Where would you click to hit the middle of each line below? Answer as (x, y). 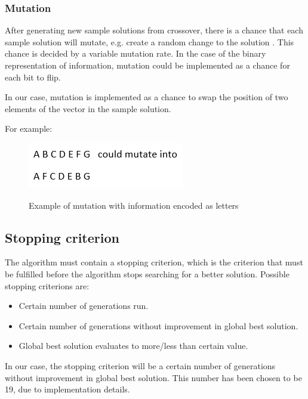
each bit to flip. (33, 77)
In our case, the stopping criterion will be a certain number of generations (140, 365)
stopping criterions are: (47, 285)
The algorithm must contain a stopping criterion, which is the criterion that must (154, 262)
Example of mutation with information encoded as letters (134, 205)
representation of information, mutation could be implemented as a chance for (147, 65)
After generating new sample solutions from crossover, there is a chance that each (154, 30)
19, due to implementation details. (67, 389)
